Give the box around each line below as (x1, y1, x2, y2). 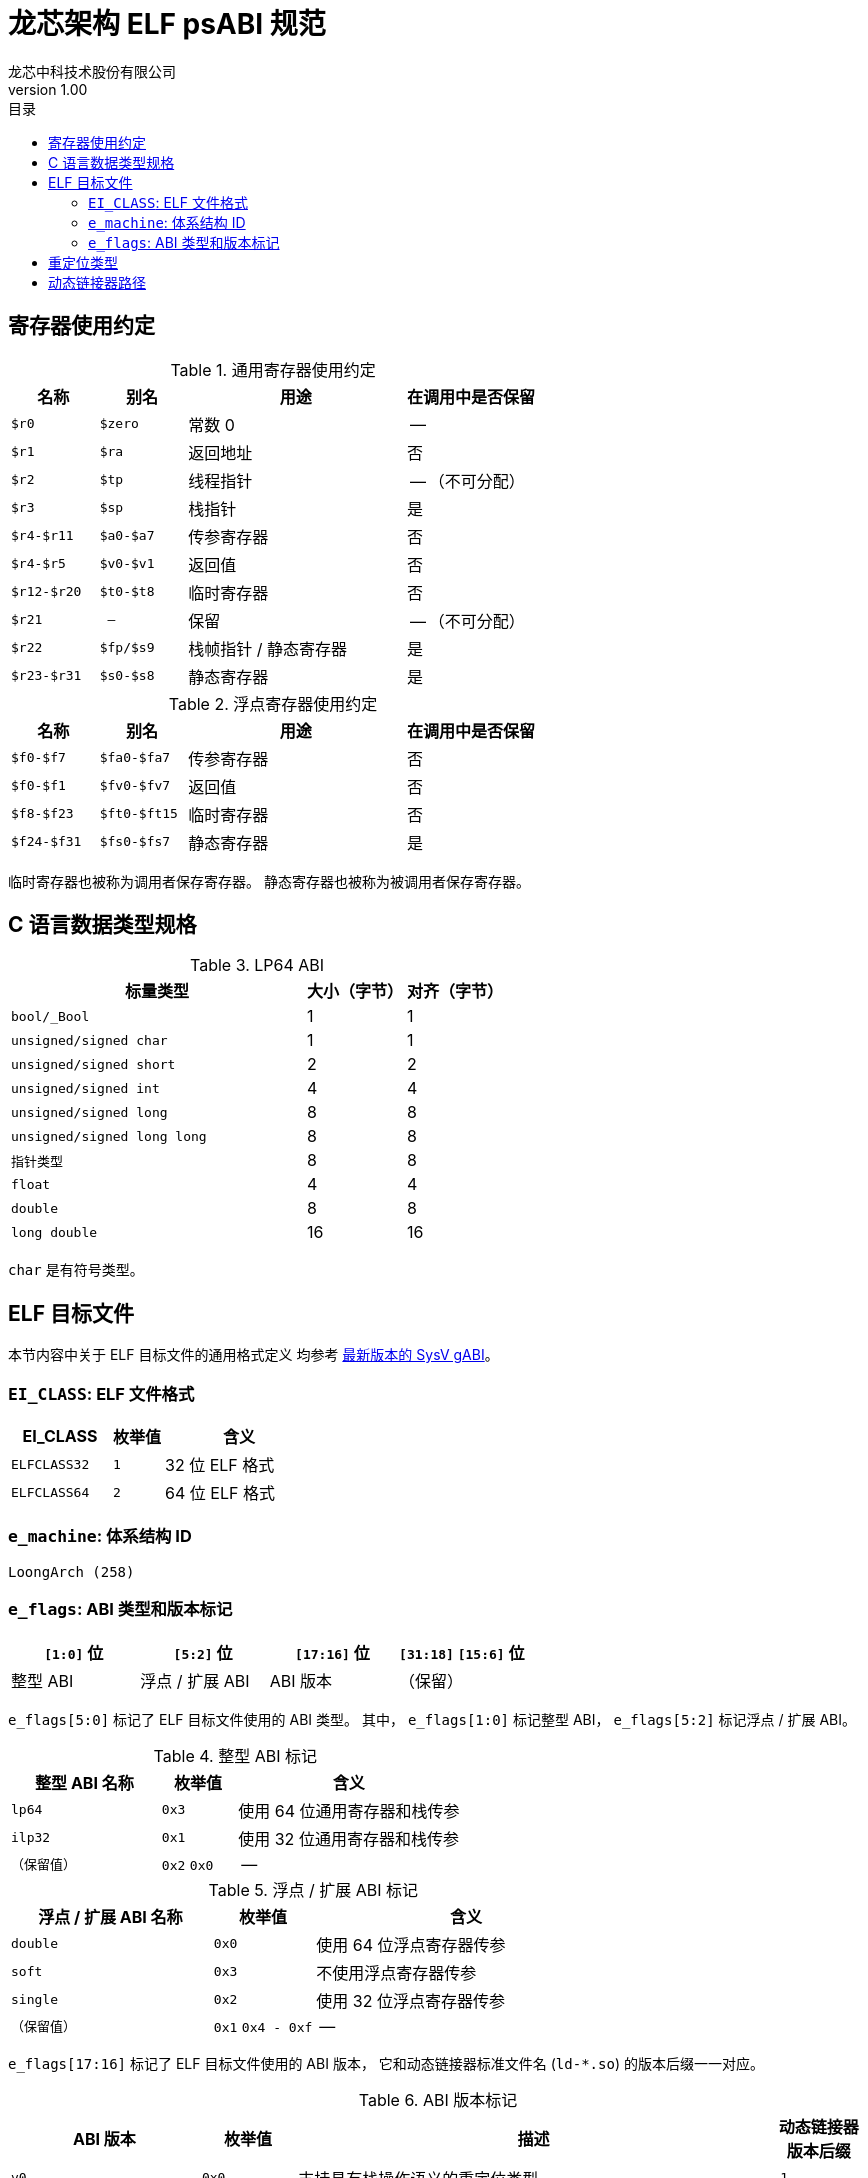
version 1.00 (8, 80, 88, 98)
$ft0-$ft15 (99, 806, 178, 822)
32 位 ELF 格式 (165, 1455, 275, 1476)
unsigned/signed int (11, 1080, 160, 1096)
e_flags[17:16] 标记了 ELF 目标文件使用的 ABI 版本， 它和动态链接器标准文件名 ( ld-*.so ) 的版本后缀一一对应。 (8, 2054, 764, 2072)
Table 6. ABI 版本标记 (358, 2089, 518, 2110)
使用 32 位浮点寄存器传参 (316, 1990, 505, 2011)
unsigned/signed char (11, 1032, 168, 1048)
